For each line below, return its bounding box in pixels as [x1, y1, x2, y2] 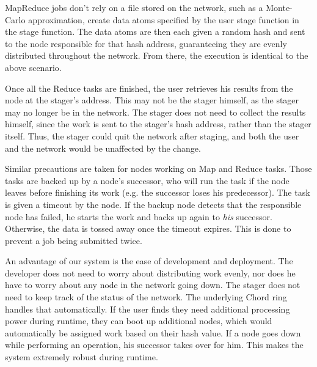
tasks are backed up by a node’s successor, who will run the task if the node [5, 174, 290, 187]
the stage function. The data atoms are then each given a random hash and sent [5, 25, 305, 38]
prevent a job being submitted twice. [5, 234, 142, 247]
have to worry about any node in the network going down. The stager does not [5, 278, 301, 291]
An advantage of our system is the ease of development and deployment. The [5, 254, 293, 267]
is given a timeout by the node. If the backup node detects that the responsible [5, 198, 302, 210]
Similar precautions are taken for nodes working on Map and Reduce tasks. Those [5, 162, 312, 175]
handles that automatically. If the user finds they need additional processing [5, 302, 290, 315]
